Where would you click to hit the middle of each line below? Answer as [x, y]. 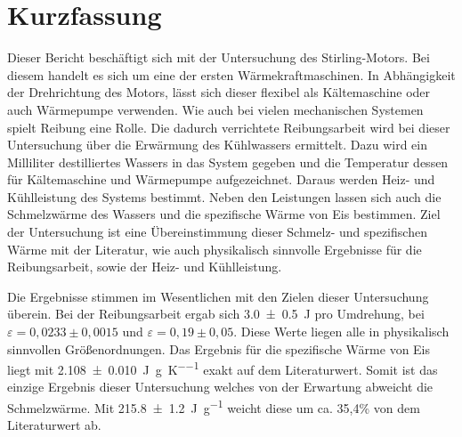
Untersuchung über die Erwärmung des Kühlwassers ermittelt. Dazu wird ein [217, 145]
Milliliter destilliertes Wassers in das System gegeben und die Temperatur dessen [228, 162]
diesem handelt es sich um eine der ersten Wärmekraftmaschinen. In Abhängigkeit [231, 74]
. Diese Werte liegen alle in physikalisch [341, 332]
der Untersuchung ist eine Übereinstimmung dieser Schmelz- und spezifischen [217, 232]
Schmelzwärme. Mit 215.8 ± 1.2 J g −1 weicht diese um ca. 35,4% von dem [214, 406]
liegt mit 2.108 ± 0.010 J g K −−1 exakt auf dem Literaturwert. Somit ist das [223, 368]
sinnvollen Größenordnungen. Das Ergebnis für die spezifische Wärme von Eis [219, 348]
